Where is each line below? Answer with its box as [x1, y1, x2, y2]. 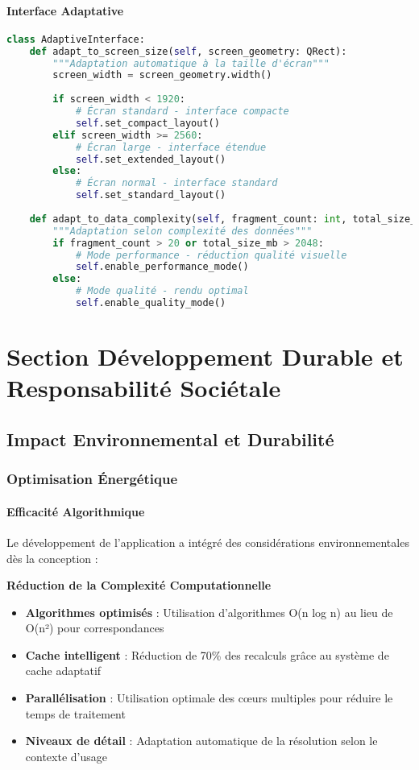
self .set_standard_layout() [75, 189, 226, 201]
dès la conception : [6, 549, 98, 566]
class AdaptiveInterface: [6, 33, 145, 45]
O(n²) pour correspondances [25, 619, 164, 636]
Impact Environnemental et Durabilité [6, 426, 334, 451]
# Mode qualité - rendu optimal [75, 285, 249, 297]
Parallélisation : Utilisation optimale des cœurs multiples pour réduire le [25, 689, 393, 706]
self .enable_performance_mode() [75, 261, 249, 273]
